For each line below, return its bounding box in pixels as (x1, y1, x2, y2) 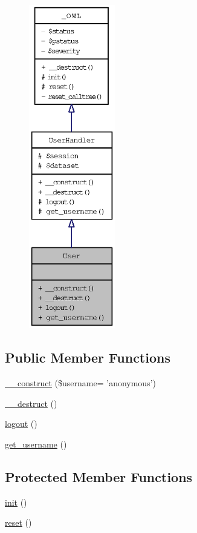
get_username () (5, 437, 67, 450)
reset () (5, 516, 32, 529)
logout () (5, 417, 37, 430)
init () (5, 495, 27, 508)
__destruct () (5, 397, 57, 409)
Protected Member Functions (5, 467, 193, 486)
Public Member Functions (5, 348, 170, 367)
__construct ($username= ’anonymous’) (5, 377, 156, 389)
